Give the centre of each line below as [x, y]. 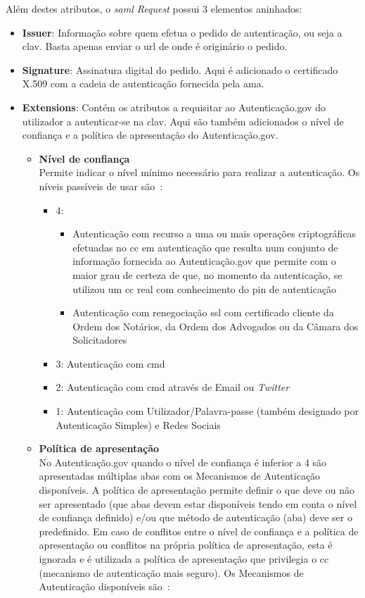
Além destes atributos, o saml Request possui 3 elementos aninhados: [154, 8]
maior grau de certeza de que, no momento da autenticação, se [207, 274]
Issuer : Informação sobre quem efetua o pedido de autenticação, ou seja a [182, 32]
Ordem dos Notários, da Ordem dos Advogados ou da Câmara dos [216, 326]
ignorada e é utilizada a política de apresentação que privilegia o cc [184, 559]
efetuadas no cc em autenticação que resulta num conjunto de [205, 247]
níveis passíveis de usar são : [101, 186]
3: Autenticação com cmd [110, 363]
